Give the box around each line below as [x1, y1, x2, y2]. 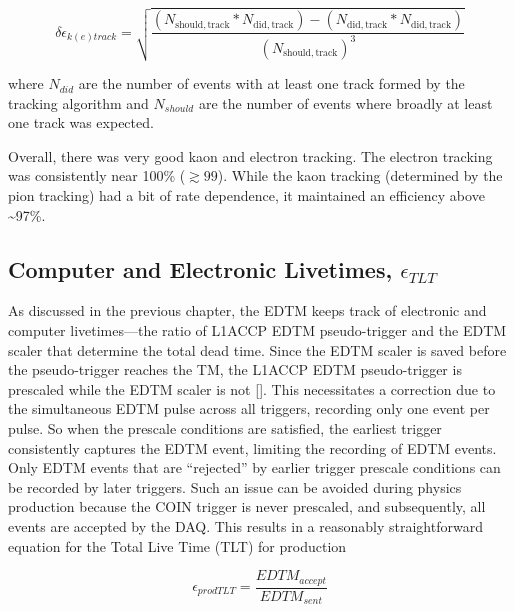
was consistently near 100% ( [8, 165, 186, 186]
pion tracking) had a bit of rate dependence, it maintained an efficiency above [8, 185, 485, 206]
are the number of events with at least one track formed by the [78, 73, 465, 94]
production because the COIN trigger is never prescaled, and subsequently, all [8, 496, 486, 517]
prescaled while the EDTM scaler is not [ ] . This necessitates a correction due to [8, 378, 496, 399]
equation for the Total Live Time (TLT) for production [8, 535, 347, 556]
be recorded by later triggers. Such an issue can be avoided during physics [8, 476, 462, 497]
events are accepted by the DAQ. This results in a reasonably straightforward [8, 515, 483, 536]
